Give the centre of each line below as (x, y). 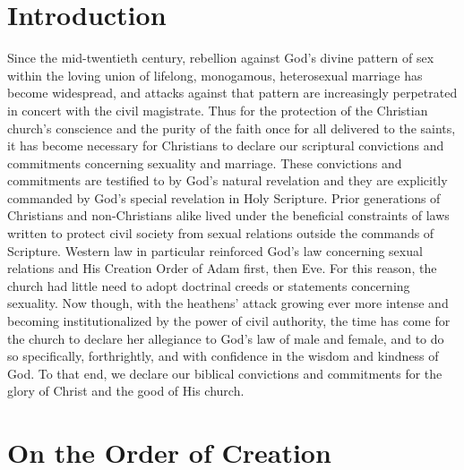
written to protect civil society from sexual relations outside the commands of (221, 233)
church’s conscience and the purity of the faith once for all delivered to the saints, (232, 128)
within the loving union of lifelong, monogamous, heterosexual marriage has (215, 75)
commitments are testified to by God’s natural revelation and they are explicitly (228, 180)
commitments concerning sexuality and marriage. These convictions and (205, 162)
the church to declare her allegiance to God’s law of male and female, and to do (226, 338)
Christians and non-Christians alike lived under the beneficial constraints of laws (228, 215)
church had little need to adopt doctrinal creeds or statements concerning (209, 285)
